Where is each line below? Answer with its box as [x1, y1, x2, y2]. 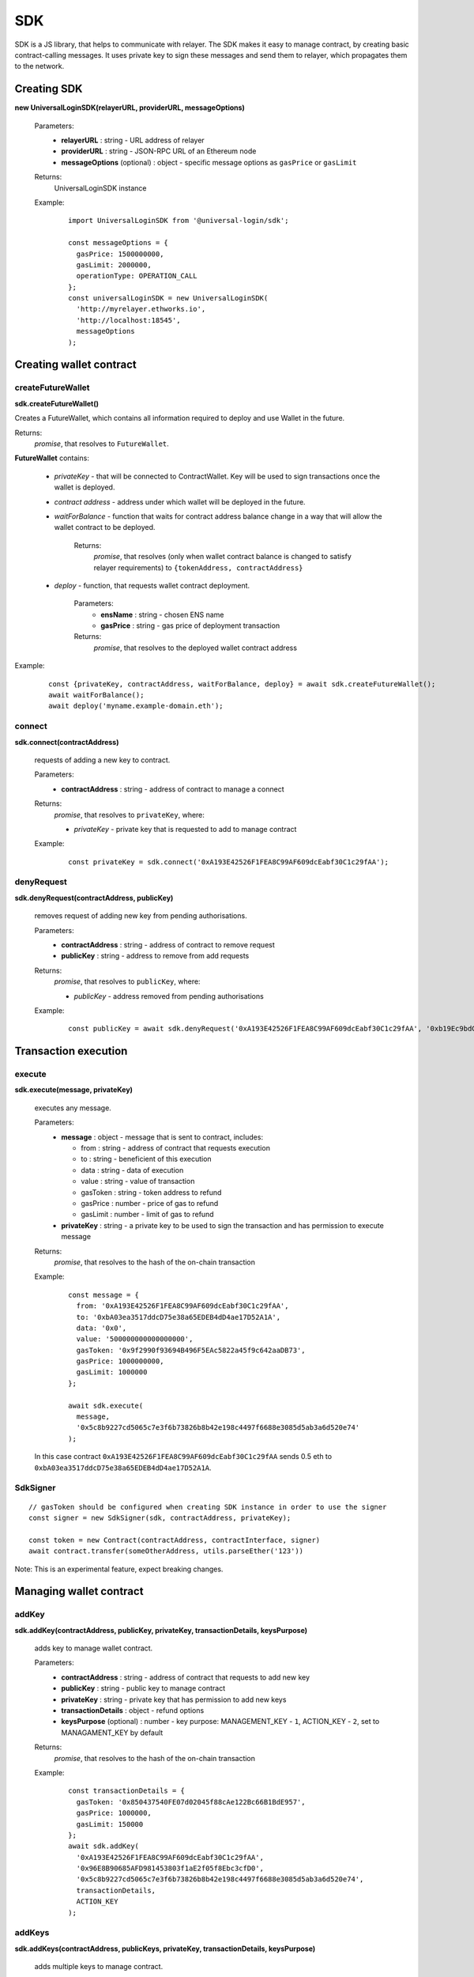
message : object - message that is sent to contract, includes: [61, 1132, 264, 1142]
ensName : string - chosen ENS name [100, 610, 224, 619]
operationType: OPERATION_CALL [76, 271, 197, 281]
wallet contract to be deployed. [54, 523, 156, 532]
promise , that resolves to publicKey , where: [54, 977, 201, 986]
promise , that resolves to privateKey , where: [54, 810, 205, 819]
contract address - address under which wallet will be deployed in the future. [54, 497, 306, 506]
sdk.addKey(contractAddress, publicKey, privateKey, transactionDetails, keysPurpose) [14, 1625, 308, 1635]
